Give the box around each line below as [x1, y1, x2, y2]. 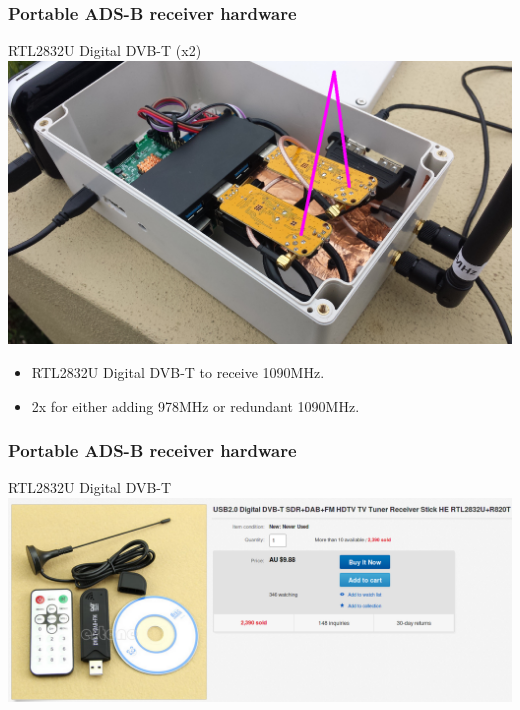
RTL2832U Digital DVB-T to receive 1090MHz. [31, 361, 325, 382]
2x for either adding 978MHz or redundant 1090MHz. [31, 395, 360, 416]
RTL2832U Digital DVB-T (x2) [8, 40, 202, 61]
